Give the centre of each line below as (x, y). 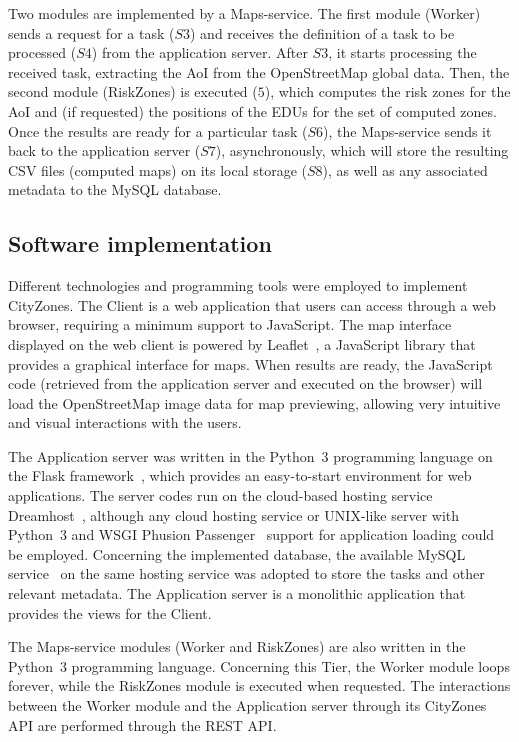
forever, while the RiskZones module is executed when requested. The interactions (259, 685)
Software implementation (140, 243)
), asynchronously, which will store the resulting (362, 150)
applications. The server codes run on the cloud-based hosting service (220, 495)
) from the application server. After (199, 52)
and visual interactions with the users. (125, 422)
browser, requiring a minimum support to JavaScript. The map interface (230, 324)
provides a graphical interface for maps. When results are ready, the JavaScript (250, 363)
